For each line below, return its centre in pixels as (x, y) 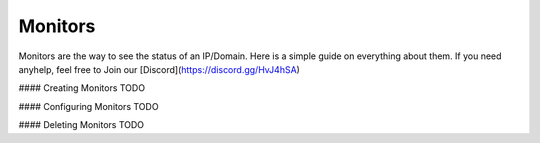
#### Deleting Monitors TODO (81, 125)
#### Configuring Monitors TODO (88, 106)
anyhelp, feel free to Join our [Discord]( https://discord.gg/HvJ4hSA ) (159, 69)
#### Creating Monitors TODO (81, 88)
